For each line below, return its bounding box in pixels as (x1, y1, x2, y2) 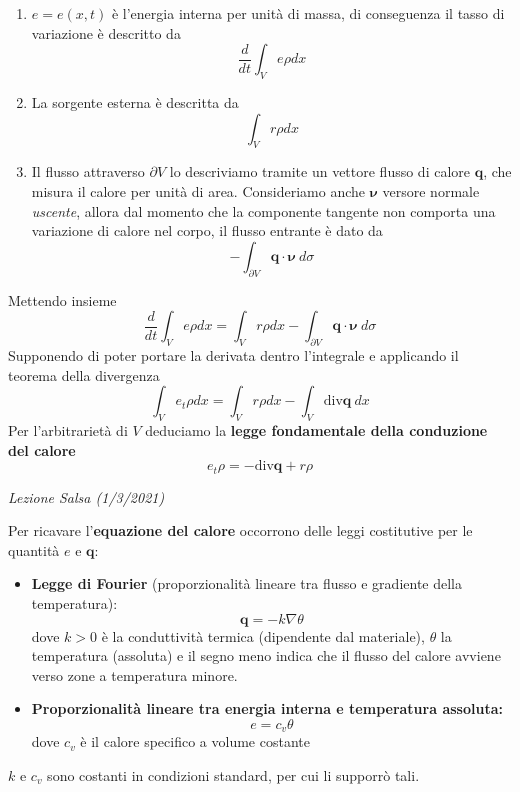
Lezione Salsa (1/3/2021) (8, 486, 165, 507)
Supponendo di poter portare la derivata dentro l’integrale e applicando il (8, 344, 459, 365)
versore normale (382, 180, 480, 201)
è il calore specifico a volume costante (80, 731, 310, 752)
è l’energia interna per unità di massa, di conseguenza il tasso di (111, 3, 505, 23)
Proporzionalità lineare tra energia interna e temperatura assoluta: (31, 698, 503, 719)
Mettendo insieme (8, 289, 117, 310)
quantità (8, 539, 60, 560)
